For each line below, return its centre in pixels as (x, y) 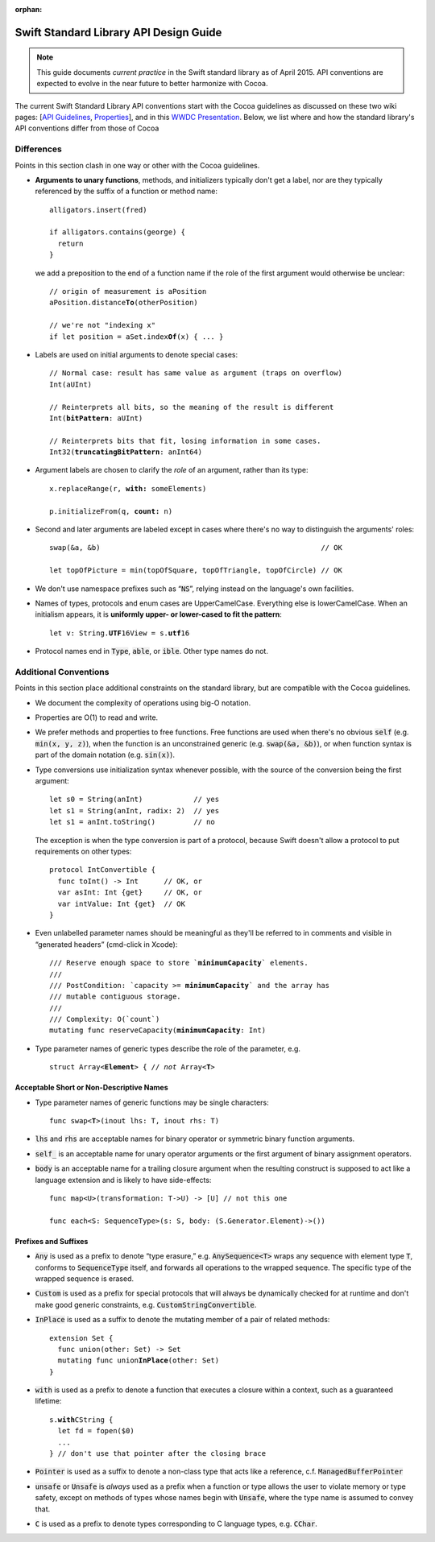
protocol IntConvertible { (103, 870)
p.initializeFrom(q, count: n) (111, 511)
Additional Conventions (62, 672)
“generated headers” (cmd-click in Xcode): (106, 944)
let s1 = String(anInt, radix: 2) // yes (135, 810)
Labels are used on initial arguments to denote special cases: (137, 354)
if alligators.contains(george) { (117, 232)
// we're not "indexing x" (103, 325)
